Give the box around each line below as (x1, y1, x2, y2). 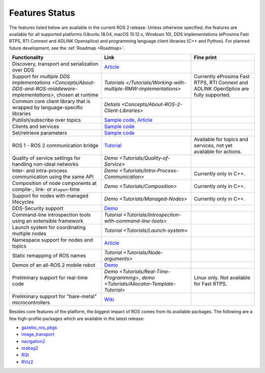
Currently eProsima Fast (194, 73, 250, 80)
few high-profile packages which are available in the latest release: (9, 316, 145, 321)
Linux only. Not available (194, 274, 250, 281)
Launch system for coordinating (12, 224, 86, 231)
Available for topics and (194, 136, 248, 143)
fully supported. (194, 91, 231, 98)
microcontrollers (12, 299, 50, 306)
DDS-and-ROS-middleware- (12, 85, 78, 92)
